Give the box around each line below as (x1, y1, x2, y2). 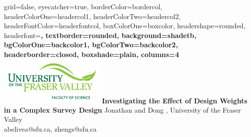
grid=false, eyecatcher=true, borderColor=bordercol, (4, 1, 162, 11)
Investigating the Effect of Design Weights (102, 95, 248, 105)
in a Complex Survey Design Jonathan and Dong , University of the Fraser (4, 104, 241, 115)
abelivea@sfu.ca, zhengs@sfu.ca (4, 123, 97, 134)
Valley (4, 114, 22, 124)
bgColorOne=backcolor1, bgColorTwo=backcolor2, (4, 39, 178, 50)
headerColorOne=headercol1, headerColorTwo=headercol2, (4, 11, 181, 21)
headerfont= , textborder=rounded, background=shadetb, (4, 30, 197, 40)
